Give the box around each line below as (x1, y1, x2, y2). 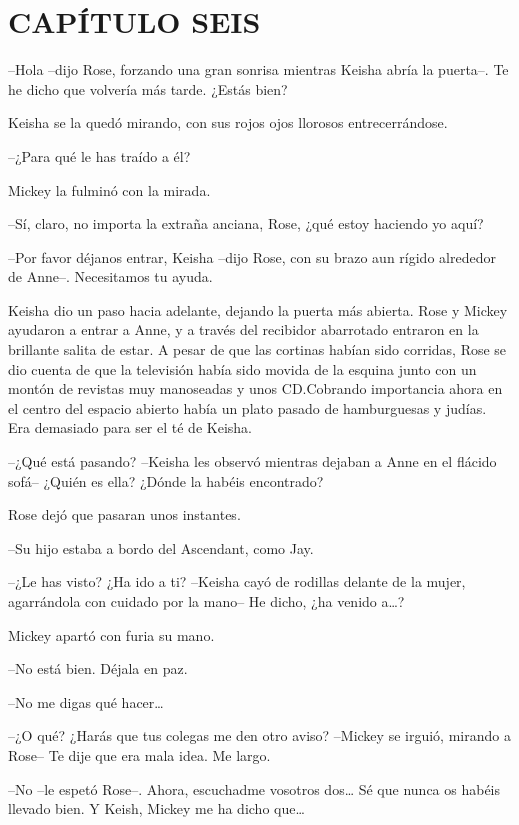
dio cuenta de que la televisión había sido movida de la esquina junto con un (8, 358, 477, 379)
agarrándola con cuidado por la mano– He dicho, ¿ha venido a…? (8, 591, 405, 611)
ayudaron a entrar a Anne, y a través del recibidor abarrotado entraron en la (8, 319, 479, 340)
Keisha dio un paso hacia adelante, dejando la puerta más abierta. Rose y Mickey (8, 299, 508, 320)
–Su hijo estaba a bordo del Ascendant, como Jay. (8, 537, 314, 558)
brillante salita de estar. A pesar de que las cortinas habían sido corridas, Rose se (8, 339, 507, 360)
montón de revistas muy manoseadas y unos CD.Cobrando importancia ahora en (8, 378, 503, 399)
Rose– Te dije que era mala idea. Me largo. (8, 744, 271, 765)
